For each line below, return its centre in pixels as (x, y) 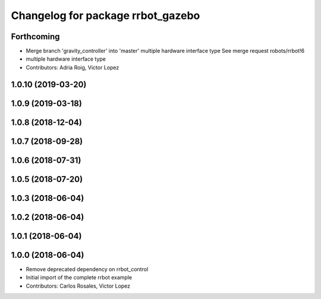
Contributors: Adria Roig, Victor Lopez (73, 67)
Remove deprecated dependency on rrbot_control (87, 269)
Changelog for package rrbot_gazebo (106, 15)
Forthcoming (35, 37)
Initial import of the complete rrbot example (79, 278)
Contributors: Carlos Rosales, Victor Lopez (78, 286)
